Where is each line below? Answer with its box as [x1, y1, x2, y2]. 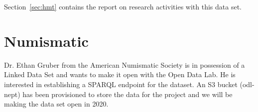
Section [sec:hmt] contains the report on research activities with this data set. [4, 1, 242, 11]
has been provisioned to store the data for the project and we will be [22, 89, 233, 99]
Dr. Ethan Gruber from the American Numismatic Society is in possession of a [4, 59, 245, 70]
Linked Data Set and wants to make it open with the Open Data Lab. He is [4, 69, 236, 80]
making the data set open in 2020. [4, 99, 109, 109]
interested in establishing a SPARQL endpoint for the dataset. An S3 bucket [4, 79, 238, 89]
